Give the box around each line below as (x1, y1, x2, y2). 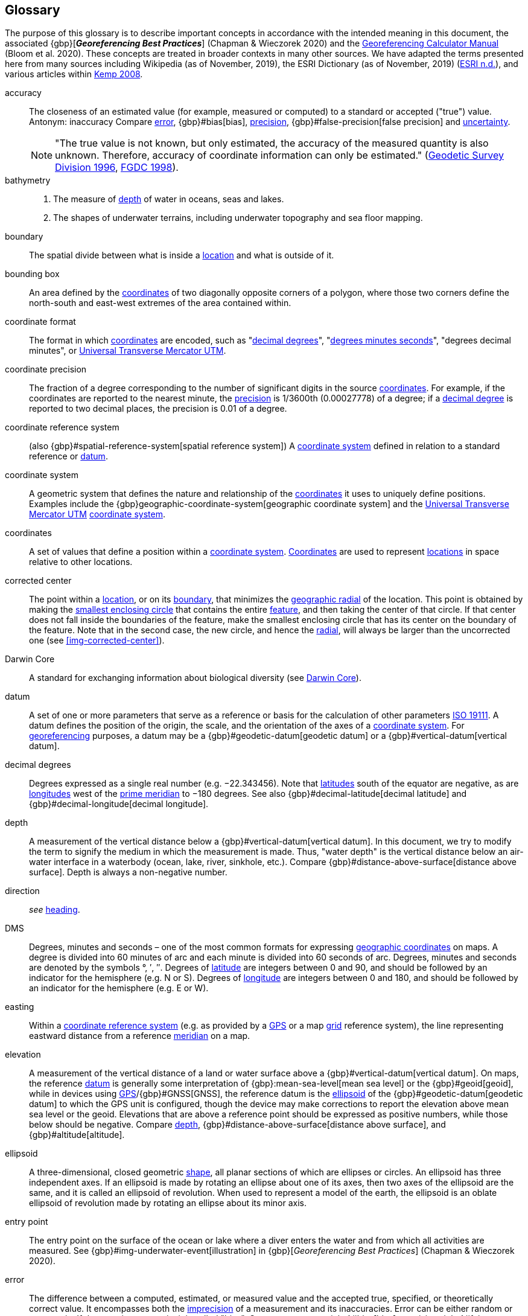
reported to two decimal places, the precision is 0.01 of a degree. (29, 403, 287, 414)
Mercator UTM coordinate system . (29, 509, 165, 520)
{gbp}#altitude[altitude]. (29, 1129, 125, 1140)
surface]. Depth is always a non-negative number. (29, 867, 227, 878)
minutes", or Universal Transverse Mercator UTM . (29, 345, 226, 356)
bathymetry (5, 175, 51, 186)
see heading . (29, 904, 80, 915)
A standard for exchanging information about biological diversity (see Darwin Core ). (29, 672, 361, 683)
